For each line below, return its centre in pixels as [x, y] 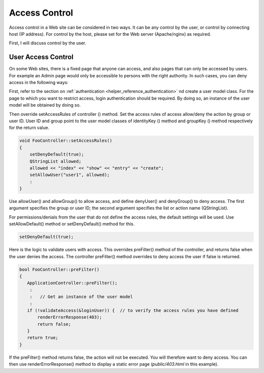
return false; [54, 324]
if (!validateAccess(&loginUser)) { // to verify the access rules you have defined [133, 310]
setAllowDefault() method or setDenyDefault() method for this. [72, 224]
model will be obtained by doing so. [45, 105]
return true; [43, 338]
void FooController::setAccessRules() [66, 141]
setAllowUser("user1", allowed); [70, 175]
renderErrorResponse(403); [70, 317]
